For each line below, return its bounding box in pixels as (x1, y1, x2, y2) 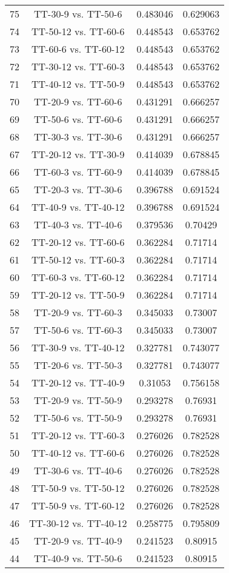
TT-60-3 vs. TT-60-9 (34, 165, 122, 179)
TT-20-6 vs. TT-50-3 (34, 358, 122, 372)
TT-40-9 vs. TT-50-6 (34, 551, 122, 565)
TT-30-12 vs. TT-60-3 (32, 59, 125, 73)
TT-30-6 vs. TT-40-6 (34, 463, 122, 477)
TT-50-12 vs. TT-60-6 (32, 24, 125, 38)
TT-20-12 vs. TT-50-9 (32, 288, 125, 302)
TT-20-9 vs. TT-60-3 (34, 305, 122, 319)
